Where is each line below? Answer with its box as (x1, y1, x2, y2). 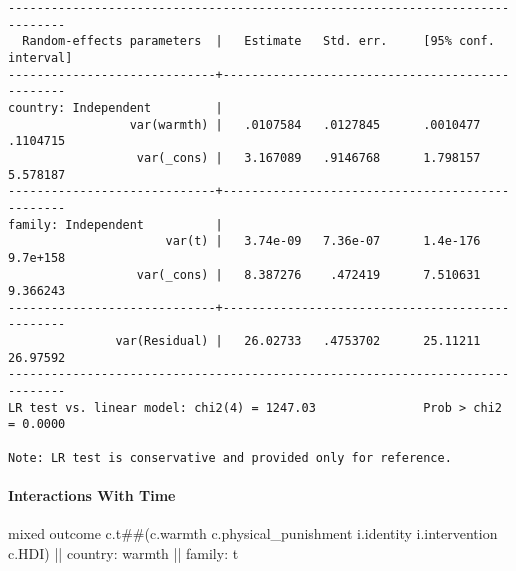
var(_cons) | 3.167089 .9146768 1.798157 (136, 150, 481, 165)
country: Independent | (8, 100, 223, 115)
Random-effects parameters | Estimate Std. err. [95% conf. (22, 34, 495, 49)
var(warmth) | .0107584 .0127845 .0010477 (129, 117, 481, 132)
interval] (8, 50, 73, 65)
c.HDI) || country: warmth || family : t (8, 542, 239, 563)
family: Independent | (8, 217, 223, 232)
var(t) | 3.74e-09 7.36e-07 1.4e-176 (165, 234, 481, 249)
